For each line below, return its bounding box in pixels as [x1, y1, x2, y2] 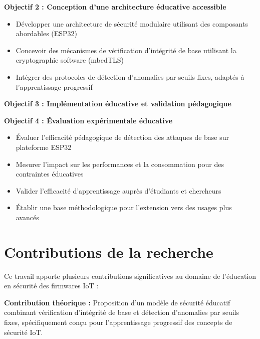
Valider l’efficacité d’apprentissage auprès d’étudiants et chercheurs [16, 185, 221, 196]
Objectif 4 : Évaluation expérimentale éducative [4, 115, 173, 125]
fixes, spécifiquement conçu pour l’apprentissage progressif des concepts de [4, 317, 232, 327]
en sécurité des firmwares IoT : [4, 280, 99, 291]
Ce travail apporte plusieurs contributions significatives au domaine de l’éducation [4, 270, 256, 281]
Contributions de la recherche [4, 241, 213, 262]
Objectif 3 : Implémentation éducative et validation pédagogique [4, 98, 231, 109]
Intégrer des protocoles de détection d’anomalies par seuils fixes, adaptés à [16, 71, 244, 82]
